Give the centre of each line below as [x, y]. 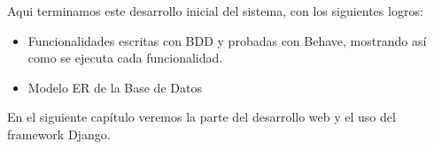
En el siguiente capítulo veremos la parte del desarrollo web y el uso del [201, 117]
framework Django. [59, 134]
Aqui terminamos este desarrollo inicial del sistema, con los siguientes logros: [215, 11]
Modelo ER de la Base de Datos [115, 87]
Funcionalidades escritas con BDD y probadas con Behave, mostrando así [227, 40]
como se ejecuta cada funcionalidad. [125, 58]
